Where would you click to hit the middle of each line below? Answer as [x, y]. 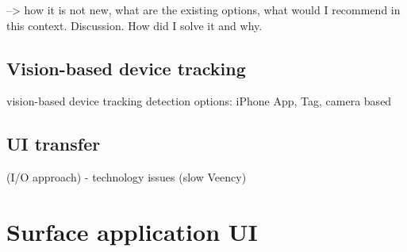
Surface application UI [132, 231]
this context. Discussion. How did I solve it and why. [134, 25]
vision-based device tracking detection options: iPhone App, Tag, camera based [199, 101]
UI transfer [54, 144]
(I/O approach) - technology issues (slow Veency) [127, 177]
